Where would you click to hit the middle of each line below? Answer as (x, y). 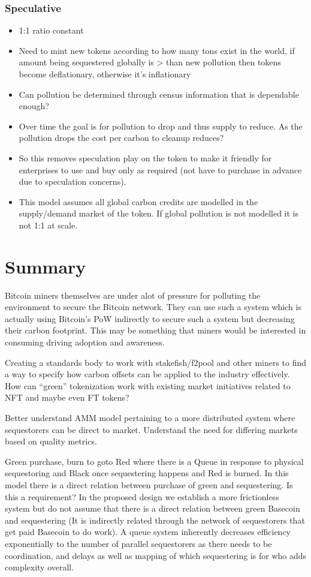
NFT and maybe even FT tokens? (67, 397)
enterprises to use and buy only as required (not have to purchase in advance (160, 169)
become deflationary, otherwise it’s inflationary (105, 74)
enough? (34, 106)
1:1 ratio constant (51, 30)
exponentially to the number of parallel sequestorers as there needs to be (138, 543)
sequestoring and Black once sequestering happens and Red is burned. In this (147, 473)
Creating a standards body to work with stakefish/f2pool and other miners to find (156, 362)
